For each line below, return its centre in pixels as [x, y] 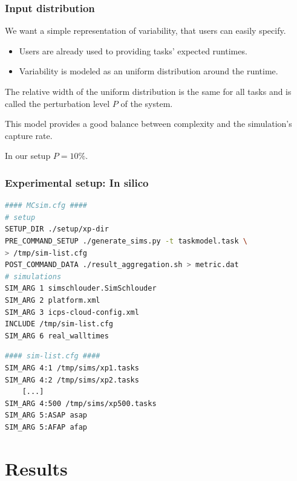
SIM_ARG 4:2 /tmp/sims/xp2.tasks [72, 380]
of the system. [147, 103]
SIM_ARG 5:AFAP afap [46, 427]
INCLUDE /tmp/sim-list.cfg [59, 324]
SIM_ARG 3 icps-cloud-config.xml [72, 312]
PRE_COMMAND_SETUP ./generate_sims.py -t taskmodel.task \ [126, 241]
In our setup [28, 156]
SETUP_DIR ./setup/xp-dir [57, 229]
